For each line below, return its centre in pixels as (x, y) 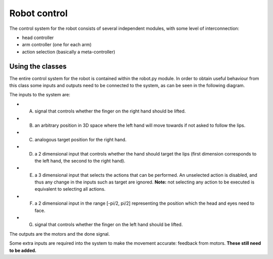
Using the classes (38, 66)
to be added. (23, 250)
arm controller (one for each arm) (57, 45)
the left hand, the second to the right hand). (80, 161)
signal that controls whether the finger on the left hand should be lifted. (109, 225)
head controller (38, 38)
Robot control (38, 13)
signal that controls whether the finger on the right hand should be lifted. (110, 111)
